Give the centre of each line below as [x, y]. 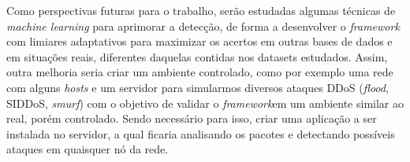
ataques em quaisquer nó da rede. [88, 149]
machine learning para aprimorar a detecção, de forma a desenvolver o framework [203, 26]
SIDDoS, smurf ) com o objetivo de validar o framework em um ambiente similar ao [205, 103]
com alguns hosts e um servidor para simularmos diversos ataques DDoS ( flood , [198, 87]
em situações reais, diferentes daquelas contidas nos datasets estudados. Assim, [197, 56]
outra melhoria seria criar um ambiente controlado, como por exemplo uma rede [200, 72]
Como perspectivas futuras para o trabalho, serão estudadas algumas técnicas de [201, 10]
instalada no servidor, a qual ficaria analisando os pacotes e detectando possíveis [201, 133]
